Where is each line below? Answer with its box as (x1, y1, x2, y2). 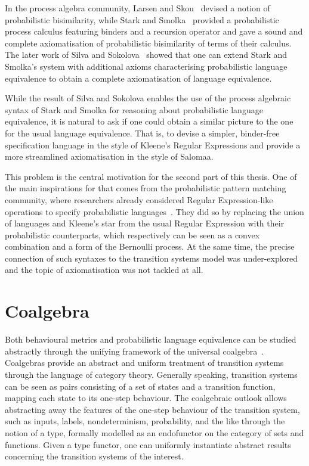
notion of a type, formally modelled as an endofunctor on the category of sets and (5, 426, 304, 439)
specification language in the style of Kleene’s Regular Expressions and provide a (5, 138, 301, 151)
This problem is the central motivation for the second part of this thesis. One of (5, 170, 297, 182)
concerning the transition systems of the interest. (5, 450, 184, 462)
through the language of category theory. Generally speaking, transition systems (5, 368, 298, 380)
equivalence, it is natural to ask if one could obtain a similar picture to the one (5, 115, 293, 128)
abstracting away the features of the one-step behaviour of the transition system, (5, 403, 300, 415)
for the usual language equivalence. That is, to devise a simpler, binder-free (5, 126, 280, 139)
